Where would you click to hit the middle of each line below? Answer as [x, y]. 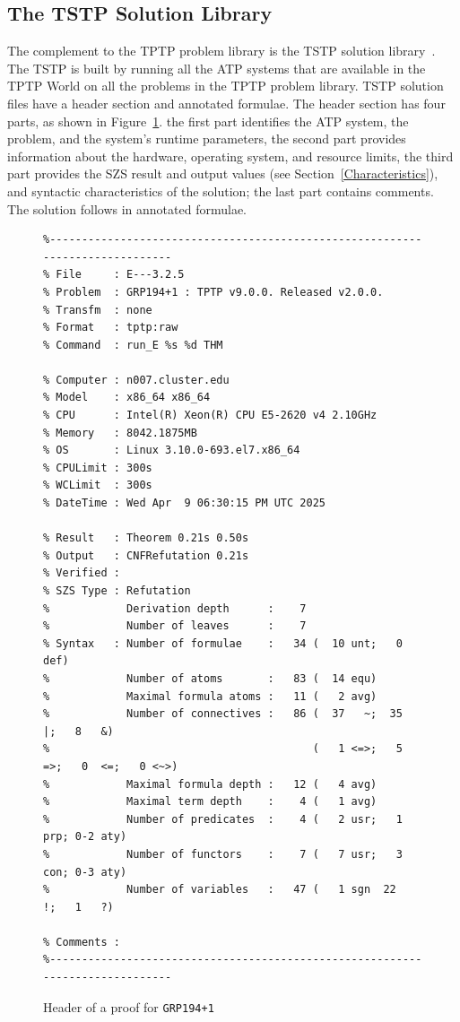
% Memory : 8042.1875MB [120, 433]
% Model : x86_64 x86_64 [127, 398]
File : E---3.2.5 [120, 275]
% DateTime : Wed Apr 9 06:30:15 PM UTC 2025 [184, 503]
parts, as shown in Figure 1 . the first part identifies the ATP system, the [208, 121]
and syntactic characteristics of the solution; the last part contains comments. [221, 191]
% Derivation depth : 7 [175, 608]
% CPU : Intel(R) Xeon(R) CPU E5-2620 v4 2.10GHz [210, 416]
